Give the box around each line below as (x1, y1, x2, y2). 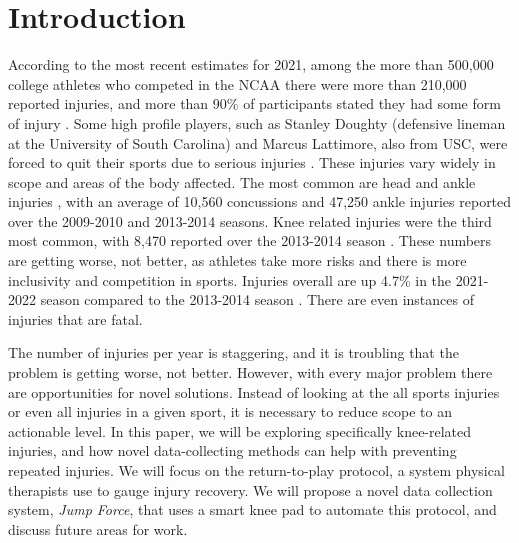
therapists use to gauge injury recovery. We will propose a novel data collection (8, 479, 493, 500)
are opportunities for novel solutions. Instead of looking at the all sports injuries (8, 381, 500, 402)
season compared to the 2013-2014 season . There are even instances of (40, 289, 474, 310)
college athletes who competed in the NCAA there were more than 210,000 (8, 73, 467, 94)
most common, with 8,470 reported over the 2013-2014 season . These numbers (8, 230, 492, 251)
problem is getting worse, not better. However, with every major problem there (8, 362, 493, 383)
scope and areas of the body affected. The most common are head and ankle (8, 171, 476, 192)
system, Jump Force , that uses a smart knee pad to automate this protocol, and (8, 499, 497, 520)
